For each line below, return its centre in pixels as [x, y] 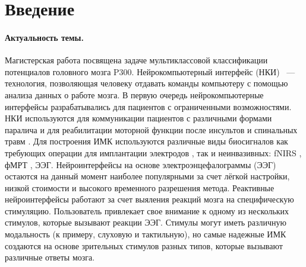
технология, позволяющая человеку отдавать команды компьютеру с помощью [146, 83]
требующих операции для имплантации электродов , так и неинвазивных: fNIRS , [153, 152]
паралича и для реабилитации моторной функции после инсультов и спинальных [151, 129]
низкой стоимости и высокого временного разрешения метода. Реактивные [140, 187]
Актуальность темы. [45, 37]
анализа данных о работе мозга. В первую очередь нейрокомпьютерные [134, 94]
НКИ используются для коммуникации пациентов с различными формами [138, 118]
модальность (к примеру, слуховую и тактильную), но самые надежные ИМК [146, 234]
